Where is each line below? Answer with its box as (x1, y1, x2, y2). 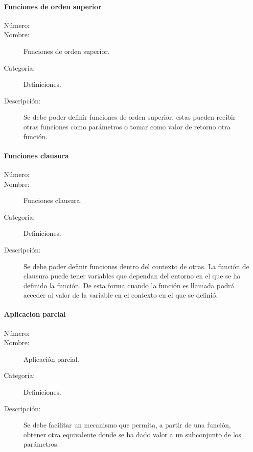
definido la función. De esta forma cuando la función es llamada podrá (23, 280, 234, 290)
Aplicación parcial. (23, 353, 80, 364)
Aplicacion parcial (4, 309, 66, 319)
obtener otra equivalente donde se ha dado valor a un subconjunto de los (23, 429, 241, 439)
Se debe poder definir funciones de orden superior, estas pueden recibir (23, 112, 236, 122)
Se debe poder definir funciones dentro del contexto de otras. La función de (23, 261, 249, 271)
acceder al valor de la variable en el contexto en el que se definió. (23, 290, 218, 300)
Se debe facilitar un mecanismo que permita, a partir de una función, (23, 420, 231, 430)
